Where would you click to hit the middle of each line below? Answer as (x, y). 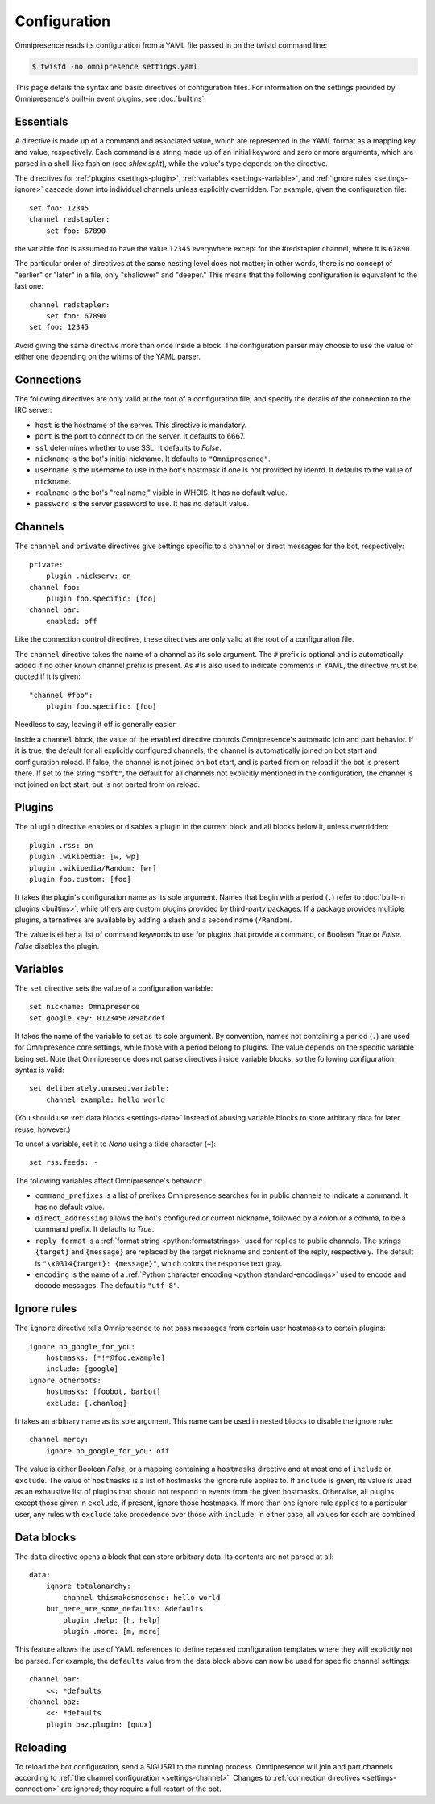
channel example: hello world (105, 1099)
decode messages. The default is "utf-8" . (108, 1286)
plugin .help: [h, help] (112, 1620)
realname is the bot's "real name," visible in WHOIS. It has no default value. (161, 493)
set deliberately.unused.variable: (99, 1089)
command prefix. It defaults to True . (95, 1229)
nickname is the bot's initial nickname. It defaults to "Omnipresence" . (153, 459)
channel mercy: (59, 1440)
